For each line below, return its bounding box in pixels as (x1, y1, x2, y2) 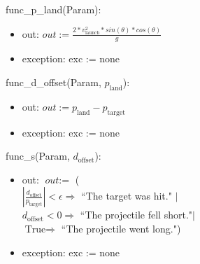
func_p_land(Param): (6, 2, 101, 16)
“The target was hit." (81, 188, 172, 203)
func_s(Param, (6, 148, 70, 163)
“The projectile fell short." (80, 207, 193, 222)
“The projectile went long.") (61, 221, 181, 235)
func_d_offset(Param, (6, 74, 101, 89)
